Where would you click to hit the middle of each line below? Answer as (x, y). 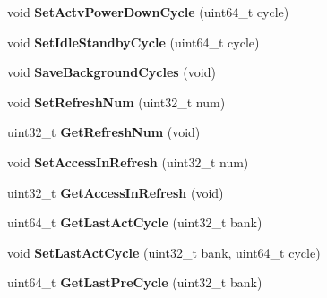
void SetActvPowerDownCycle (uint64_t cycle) (148, 12)
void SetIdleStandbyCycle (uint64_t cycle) (133, 42)
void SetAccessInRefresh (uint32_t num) (128, 162)
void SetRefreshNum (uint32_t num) (116, 102)
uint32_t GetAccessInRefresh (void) (116, 192)
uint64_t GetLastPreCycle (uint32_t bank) (135, 282)
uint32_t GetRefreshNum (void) (104, 132)
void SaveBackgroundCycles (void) (112, 72)
